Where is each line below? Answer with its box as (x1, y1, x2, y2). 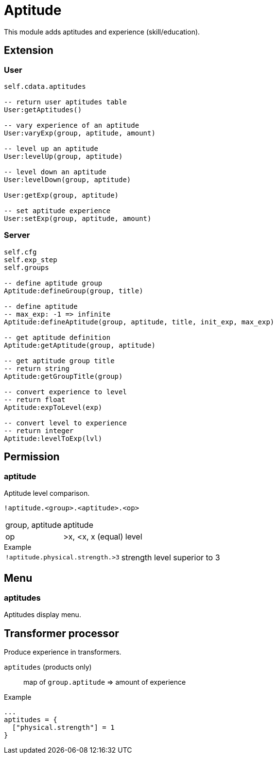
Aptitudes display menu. (4, 610, 81, 619)
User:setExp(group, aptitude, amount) (4, 214, 152, 222)
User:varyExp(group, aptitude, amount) (4, 129, 156, 137)
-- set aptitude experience (4, 206, 111, 215)
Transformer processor (4, 627, 119, 640)
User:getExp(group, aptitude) (4, 191, 119, 199)
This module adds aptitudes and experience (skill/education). (4, 27, 200, 36)
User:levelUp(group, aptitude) (4, 152, 123, 160)
